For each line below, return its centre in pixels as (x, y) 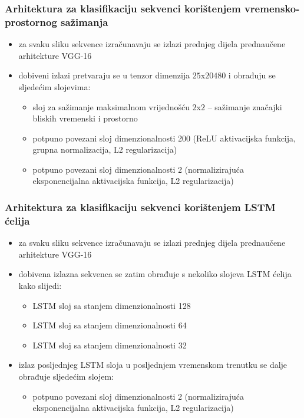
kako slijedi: (40, 285)
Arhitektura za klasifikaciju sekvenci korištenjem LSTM (140, 207)
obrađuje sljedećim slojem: (66, 376)
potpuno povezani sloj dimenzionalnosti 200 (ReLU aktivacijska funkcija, (164, 138)
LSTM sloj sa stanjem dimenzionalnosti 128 (112, 305)
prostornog (31, 22)
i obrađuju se (252, 75)
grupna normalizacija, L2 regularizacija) (105, 149)
